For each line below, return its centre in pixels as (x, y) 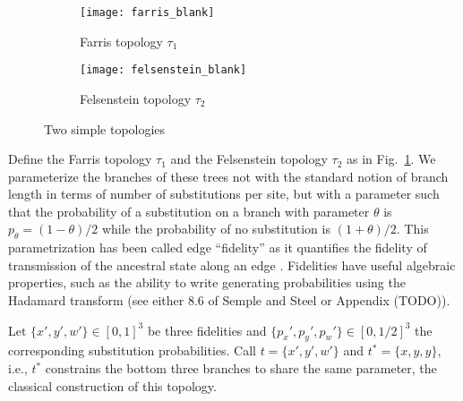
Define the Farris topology (80, 159)
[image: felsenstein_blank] (163, 70)
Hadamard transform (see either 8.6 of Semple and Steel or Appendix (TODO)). (229, 300)
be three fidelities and (207, 330)
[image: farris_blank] (147, 13)
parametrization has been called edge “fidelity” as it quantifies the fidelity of (218, 247)
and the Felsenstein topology (249, 159)
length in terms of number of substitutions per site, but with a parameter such (224, 194)
